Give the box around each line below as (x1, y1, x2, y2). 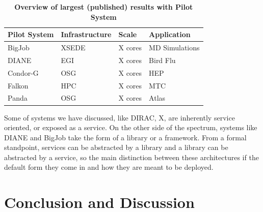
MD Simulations (149, 42, 200, 53)
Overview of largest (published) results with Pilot (14, 2, 193, 12)
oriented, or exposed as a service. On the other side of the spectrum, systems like (4, 122, 257, 133)
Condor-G (8, 67, 39, 78)
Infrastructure (61, 29, 112, 40)
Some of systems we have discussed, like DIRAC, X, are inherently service (4, 112, 235, 123)
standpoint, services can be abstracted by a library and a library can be (4, 142, 228, 153)
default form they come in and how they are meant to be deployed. (4, 162, 214, 172)
